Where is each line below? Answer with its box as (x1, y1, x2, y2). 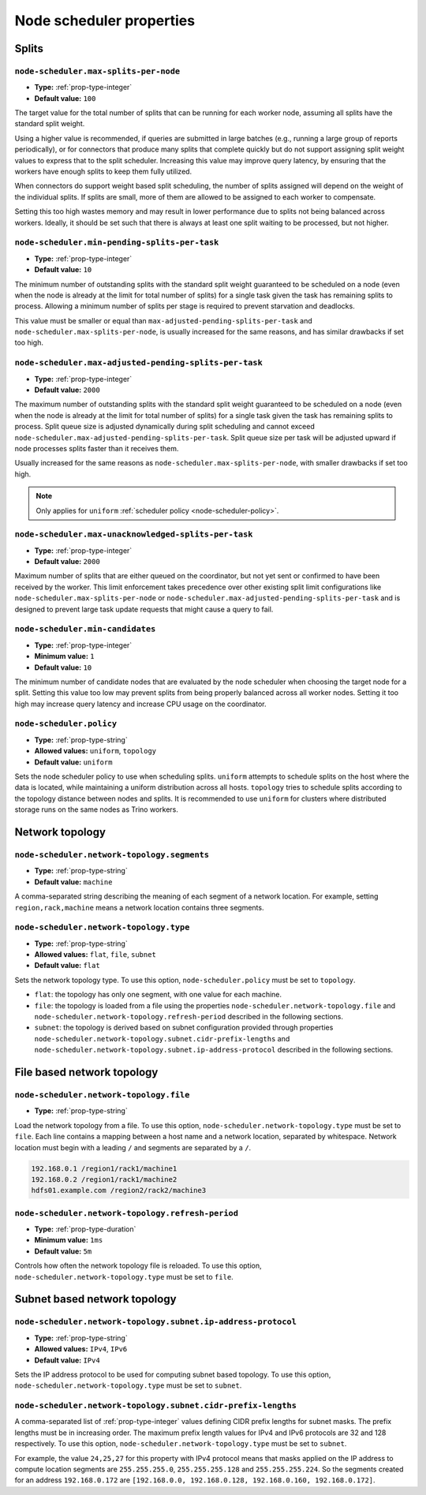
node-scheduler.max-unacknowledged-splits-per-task (14, 529, 253, 540)
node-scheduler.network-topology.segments (14, 849, 209, 860)
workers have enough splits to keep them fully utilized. (14, 166, 192, 177)
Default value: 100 (34, 93, 96, 103)
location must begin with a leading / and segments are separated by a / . (14, 1142, 252, 1152)
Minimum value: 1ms (34, 1235, 103, 1245)
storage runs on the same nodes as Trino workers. (14, 805, 179, 814)
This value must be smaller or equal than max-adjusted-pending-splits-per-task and (14, 316, 313, 325)
